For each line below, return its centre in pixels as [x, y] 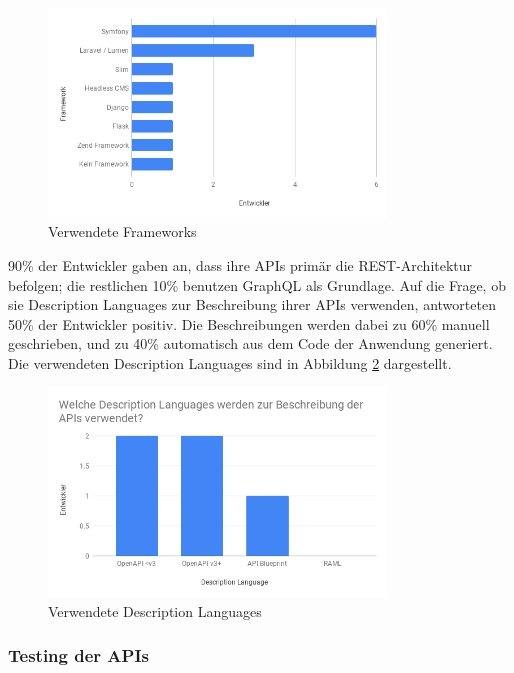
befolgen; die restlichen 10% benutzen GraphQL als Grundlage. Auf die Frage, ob [257, 284]
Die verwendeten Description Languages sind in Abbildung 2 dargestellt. [230, 362]
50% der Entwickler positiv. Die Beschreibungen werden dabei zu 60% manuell [249, 323]
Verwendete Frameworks [122, 231]
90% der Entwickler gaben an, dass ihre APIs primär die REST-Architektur [240, 264]
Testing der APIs [78, 655]
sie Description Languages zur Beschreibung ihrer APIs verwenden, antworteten [252, 304]
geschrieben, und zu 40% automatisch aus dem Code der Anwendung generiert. [250, 343]
